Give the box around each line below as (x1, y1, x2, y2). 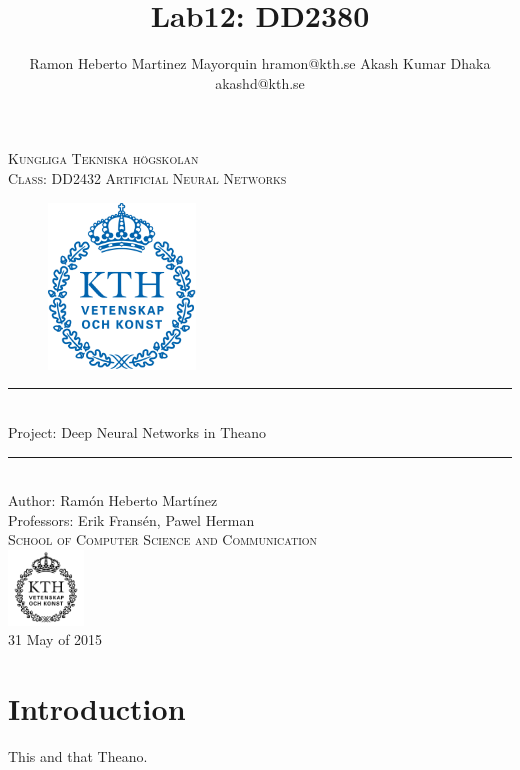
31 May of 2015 (8, 629, 103, 650)
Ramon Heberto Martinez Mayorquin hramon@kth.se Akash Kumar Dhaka (29, 53, 491, 74)
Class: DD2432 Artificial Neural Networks (8, 167, 287, 188)
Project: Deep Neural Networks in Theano (8, 422, 267, 443)
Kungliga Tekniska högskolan (8, 148, 199, 169)
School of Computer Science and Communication (8, 529, 318, 550)
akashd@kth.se (215, 72, 305, 93)
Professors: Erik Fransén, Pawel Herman (8, 509, 255, 530)
